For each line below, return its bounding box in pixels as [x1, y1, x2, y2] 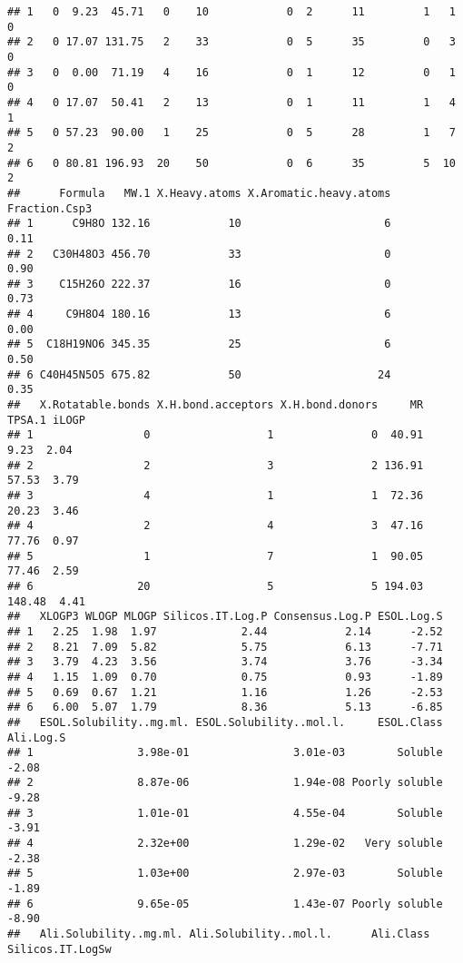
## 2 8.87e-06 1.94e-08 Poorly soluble [7, 776, 443, 790]
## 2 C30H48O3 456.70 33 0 [7, 247, 391, 260]
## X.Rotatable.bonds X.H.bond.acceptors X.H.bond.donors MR [7, 398, 424, 412]
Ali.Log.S [7, 731, 66, 744]
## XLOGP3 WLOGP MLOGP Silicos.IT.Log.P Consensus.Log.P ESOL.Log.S [7, 610, 443, 624]
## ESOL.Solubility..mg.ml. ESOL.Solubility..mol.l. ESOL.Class [7, 715, 443, 729]
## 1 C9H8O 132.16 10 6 [7, 217, 391, 231]
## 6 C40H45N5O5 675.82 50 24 [7, 368, 391, 381]
